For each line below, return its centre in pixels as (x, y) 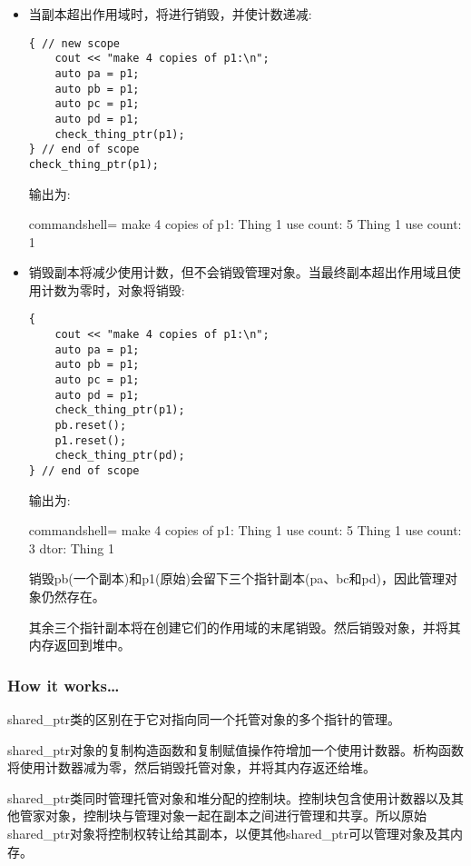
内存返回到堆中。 (79, 645)
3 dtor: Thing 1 (71, 547)
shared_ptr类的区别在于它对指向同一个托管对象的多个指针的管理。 (204, 719)
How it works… (64, 685)
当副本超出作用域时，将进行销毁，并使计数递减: (170, 14)
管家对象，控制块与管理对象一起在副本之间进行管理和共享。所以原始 (223, 816)
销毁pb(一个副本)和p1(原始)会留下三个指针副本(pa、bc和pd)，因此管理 (236, 578)
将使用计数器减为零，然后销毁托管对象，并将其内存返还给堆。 (191, 767)
